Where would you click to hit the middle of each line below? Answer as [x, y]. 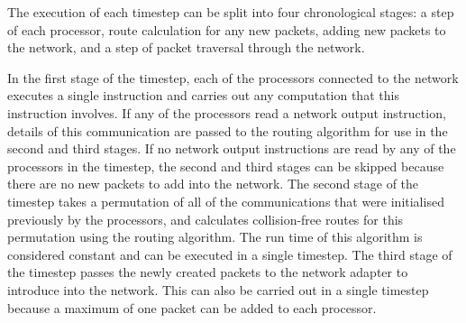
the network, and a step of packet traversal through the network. [186, 47]
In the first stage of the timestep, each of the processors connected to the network [233, 77]
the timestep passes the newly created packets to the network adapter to [208, 272]
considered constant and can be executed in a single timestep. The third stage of [230, 254]
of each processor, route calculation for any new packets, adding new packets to [227, 29]
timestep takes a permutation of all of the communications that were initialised [226, 201]
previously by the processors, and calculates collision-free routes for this [206, 219]
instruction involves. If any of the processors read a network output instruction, [227, 112]
